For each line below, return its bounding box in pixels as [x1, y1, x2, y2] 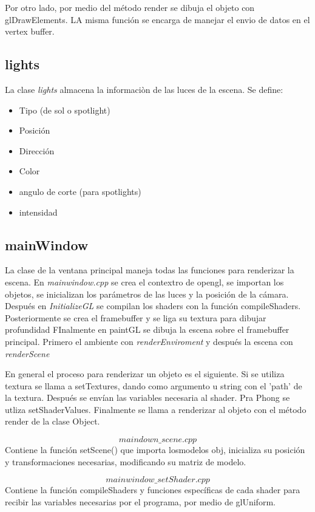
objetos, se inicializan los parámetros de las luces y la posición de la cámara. [5, 287, 289, 300]
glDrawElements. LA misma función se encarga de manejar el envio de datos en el [5, 13, 310, 26]
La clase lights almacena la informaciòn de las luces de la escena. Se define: [5, 83, 283, 95]
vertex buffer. [5, 25, 55, 38]
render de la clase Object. [5, 415, 100, 428]
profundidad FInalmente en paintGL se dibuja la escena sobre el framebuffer [5, 323, 290, 336]
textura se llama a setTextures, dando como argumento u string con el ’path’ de [5, 379, 302, 392]
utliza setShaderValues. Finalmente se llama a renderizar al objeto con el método [5, 403, 307, 415]
